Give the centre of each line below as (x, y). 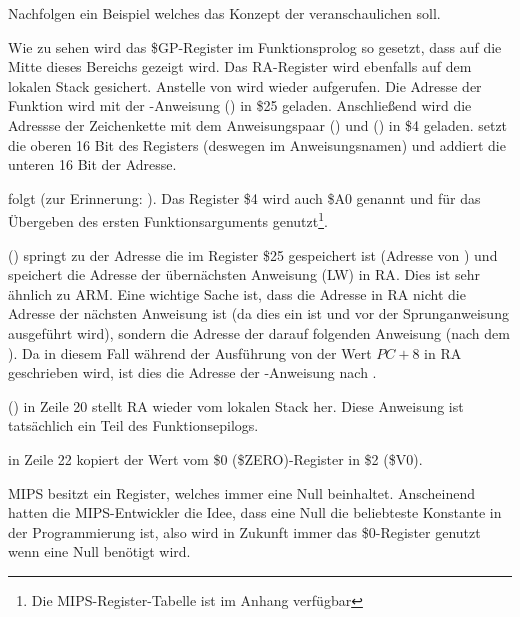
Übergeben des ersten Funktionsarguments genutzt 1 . (168, 219)
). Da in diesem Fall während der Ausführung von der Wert (190, 352)
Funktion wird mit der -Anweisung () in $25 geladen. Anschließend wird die (240, 105)
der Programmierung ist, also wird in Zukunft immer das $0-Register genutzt (244, 531)
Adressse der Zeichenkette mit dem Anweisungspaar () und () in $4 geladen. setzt (258, 124)
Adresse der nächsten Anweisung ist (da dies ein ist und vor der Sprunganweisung (258, 313)
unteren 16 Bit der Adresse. (92, 164)
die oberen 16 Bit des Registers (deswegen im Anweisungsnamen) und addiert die (257, 144)
